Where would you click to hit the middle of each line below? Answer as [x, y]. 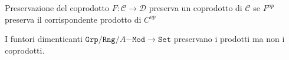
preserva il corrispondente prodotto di [73, 19]
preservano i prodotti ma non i [229, 39]
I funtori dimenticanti [44, 39]
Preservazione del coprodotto [57, 8]
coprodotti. [25, 50]
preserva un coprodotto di [196, 8]
